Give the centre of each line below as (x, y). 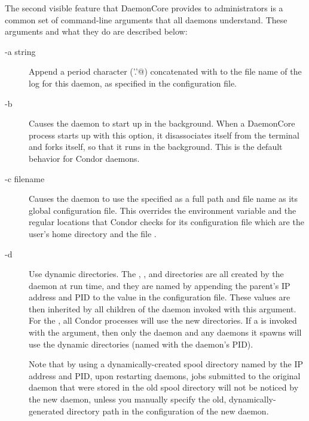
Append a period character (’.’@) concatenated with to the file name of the (165, 71)
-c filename (25, 178)
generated (47, 411)
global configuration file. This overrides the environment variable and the (163, 210)
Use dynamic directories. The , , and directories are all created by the (156, 274)
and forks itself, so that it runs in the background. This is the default (156, 147)
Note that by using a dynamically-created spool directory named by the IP (166, 364)
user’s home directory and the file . (93, 233)
